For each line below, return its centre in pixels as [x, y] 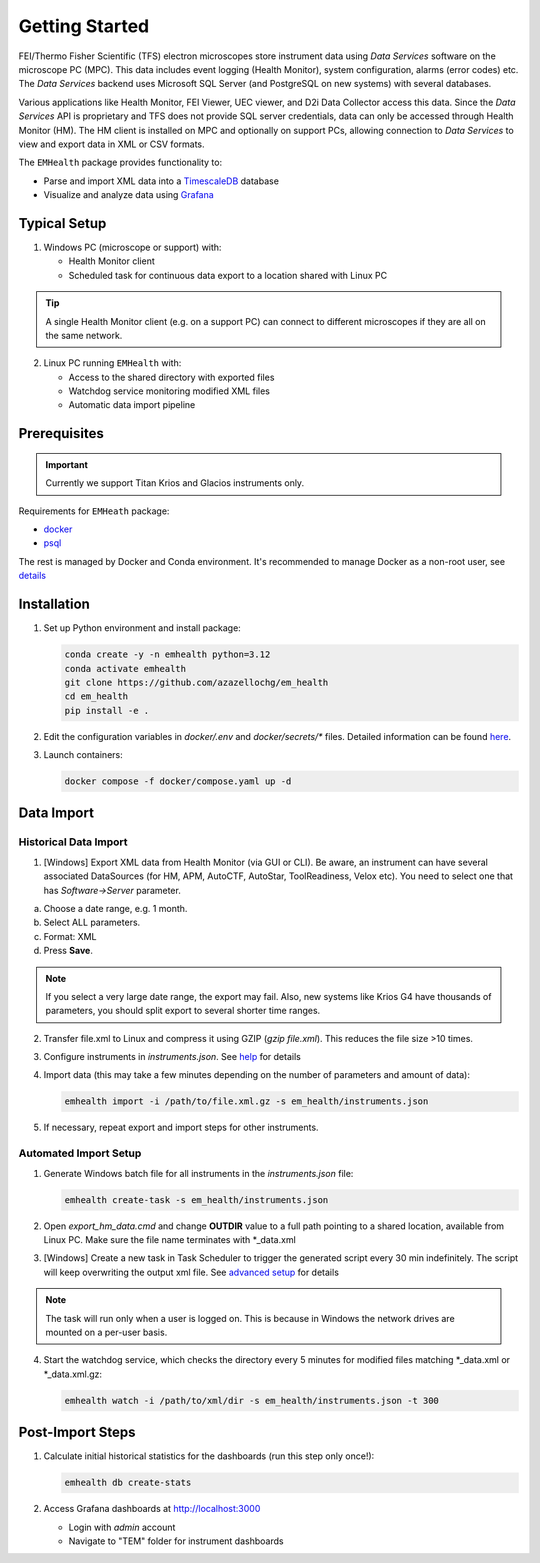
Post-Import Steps [77, 1432]
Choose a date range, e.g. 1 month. [115, 908]
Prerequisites [61, 433]
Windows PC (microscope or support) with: [132, 247]
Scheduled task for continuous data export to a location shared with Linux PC [228, 275]
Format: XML [70, 936]
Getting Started [84, 26]
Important [67, 464]
